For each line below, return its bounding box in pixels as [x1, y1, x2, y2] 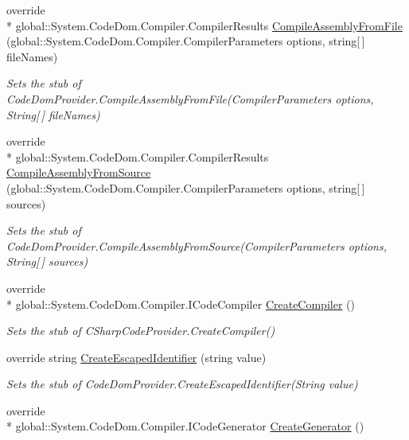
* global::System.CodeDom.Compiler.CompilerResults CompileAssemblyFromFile [6, 17, 403, 33]
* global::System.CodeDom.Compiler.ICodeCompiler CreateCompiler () [6, 295, 355, 312]
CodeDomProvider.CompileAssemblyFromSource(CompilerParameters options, [6, 237, 388, 254]
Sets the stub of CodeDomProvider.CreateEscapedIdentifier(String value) [6, 376, 358, 392]
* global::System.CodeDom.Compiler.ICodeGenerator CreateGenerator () [6, 418, 364, 434]
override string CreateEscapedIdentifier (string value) [6, 348, 267, 365]
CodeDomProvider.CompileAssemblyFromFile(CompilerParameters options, [6, 90, 374, 107]
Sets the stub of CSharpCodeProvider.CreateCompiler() [6, 322, 275, 339]
